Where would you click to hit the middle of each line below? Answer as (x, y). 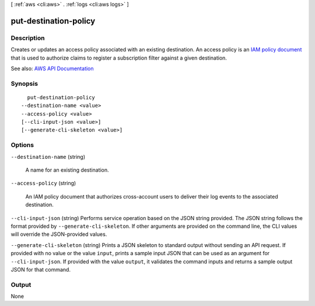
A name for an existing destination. (67, 170)
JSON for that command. (41, 269)
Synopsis (24, 84)
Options (22, 145)
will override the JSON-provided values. (59, 234)
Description (28, 38)
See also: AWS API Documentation (52, 68)
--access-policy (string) (43, 183)
